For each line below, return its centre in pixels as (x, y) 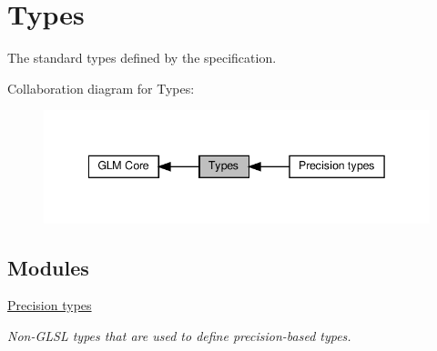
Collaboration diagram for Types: (101, 88)
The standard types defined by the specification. (142, 58)
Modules (48, 267)
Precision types (50, 305)
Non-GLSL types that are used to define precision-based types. (179, 335)
